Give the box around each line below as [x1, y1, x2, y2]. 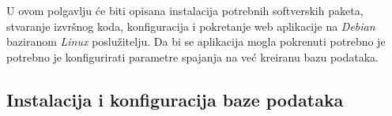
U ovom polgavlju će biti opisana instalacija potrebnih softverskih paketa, [6, 2, 364, 18]
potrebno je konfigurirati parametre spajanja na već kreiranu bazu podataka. [6, 48, 379, 65]
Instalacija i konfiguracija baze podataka [6, 87, 344, 111]
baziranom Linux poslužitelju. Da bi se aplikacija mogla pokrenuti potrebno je [6, 33, 386, 50]
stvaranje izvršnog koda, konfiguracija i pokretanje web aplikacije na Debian [6, 17, 375, 34]
